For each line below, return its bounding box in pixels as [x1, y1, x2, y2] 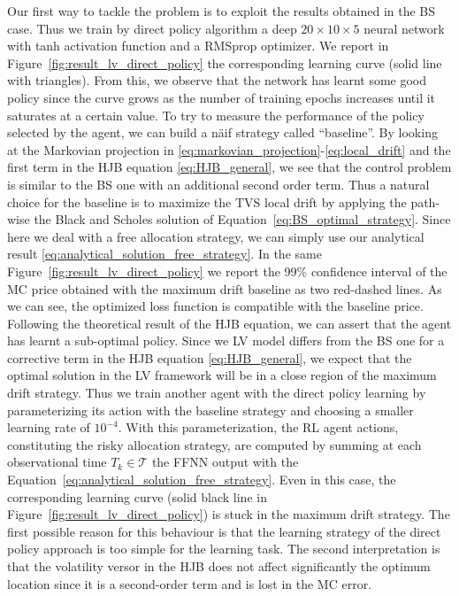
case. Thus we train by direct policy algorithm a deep [7, 19, 297, 37]
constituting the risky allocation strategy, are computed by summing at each [7, 435, 422, 453]
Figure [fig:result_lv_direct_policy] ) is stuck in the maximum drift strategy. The [7, 505, 450, 523]
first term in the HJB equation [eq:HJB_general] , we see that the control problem [7, 158, 452, 176]
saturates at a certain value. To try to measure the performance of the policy [7, 105, 425, 124]
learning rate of [7, 418, 90, 437]
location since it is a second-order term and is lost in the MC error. [7, 574, 372, 592]
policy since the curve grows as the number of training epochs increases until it [7, 88, 436, 106]
